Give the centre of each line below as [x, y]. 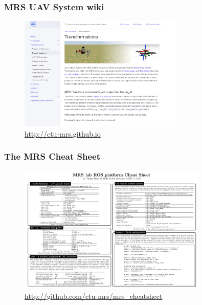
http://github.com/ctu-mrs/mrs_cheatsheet [94, 296]
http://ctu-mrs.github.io [63, 133]
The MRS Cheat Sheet [52, 156]
